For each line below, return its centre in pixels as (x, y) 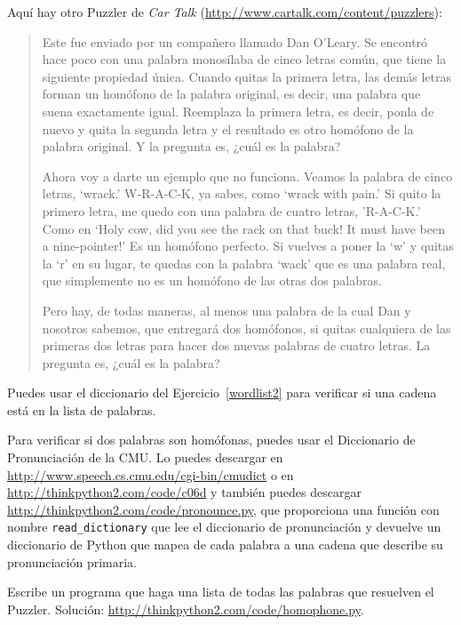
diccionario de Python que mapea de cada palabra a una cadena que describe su (225, 545)
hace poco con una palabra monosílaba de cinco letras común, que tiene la (244, 59)
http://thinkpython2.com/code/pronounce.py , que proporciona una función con (223, 509)
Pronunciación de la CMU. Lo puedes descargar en (145, 457)
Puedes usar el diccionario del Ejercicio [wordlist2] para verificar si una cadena (222, 393)
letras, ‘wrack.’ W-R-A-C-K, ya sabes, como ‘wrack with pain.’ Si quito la (242, 193)
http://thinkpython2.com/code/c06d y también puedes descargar (184, 492)
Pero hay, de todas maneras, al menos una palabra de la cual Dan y (227, 310)
